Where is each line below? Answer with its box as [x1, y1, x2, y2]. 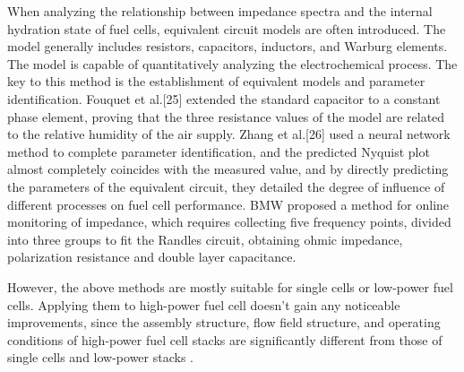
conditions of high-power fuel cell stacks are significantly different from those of [7, 330, 443, 349]
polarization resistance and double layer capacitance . [7, 247, 296, 266]
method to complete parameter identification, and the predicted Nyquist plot [7, 142, 430, 160]
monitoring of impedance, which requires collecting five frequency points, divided [7, 212, 451, 231]
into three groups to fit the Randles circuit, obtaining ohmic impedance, [7, 229, 403, 248]
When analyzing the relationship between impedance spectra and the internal [7, 2, 433, 20]
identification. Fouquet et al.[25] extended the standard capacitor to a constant [7, 89, 441, 108]
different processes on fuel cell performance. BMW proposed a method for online [7, 195, 450, 213]
